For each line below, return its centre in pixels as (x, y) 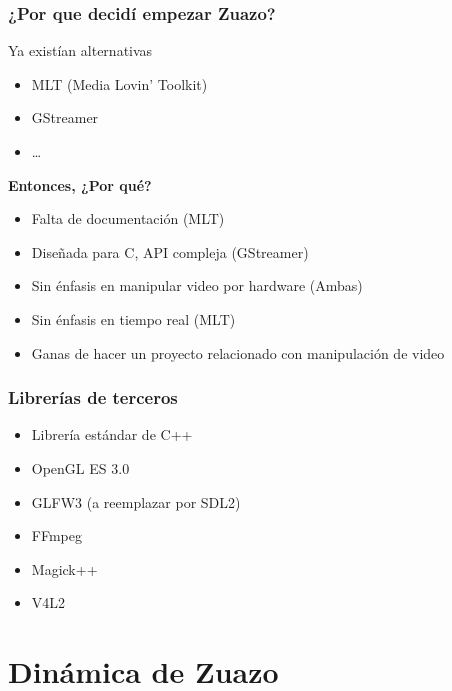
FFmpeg (56, 535)
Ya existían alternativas (80, 50)
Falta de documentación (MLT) (128, 218)
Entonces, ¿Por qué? (80, 184)
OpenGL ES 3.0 (80, 467)
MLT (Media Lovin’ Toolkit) (119, 83)
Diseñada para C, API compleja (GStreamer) (170, 251)
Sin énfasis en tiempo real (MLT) (133, 318)
